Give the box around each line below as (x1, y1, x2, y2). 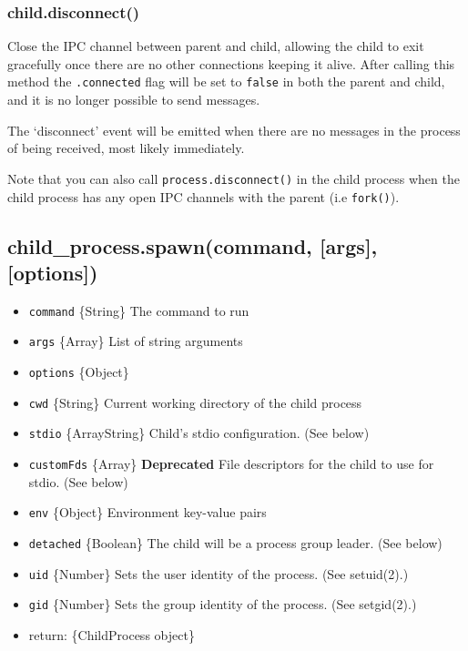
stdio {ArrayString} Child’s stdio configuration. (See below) (28, 423, 370, 442)
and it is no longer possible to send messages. (7, 90, 260, 109)
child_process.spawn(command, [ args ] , (7, 231, 378, 259)
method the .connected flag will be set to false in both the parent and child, (7, 72, 445, 91)
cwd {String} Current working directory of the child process (28, 392, 362, 412)
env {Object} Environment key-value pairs (28, 503, 267, 522)
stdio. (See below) (28, 472, 128, 491)
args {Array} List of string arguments (28, 331, 243, 351)
